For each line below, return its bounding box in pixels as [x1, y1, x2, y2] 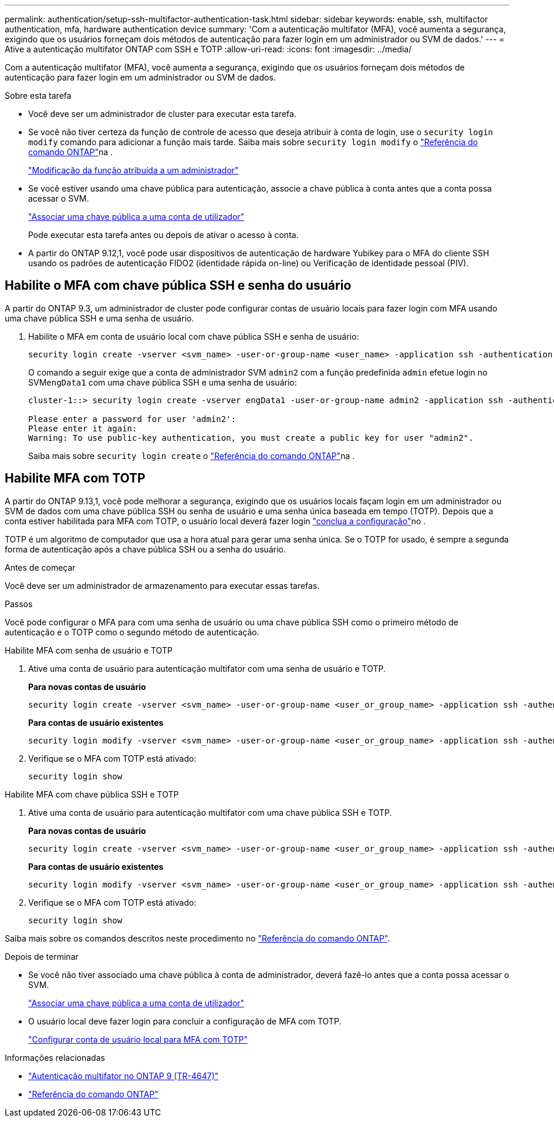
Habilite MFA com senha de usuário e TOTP [5, 645, 173, 655]
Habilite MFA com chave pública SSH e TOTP [5, 789, 179, 799]
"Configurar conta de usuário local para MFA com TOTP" [28, 1034, 248, 1044]
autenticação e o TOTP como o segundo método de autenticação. [5, 627, 259, 637]
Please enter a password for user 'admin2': [28, 414, 237, 424]
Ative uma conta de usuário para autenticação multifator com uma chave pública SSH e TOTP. [28, 807, 392, 818]
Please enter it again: [28, 423, 137, 433]
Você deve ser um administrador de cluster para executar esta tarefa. [28, 109, 296, 119]
